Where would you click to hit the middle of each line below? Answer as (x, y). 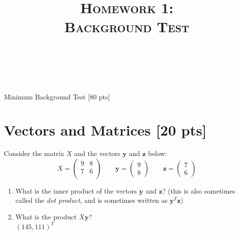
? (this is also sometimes (199, 190)
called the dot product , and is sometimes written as (91, 200)
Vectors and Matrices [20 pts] (105, 130)
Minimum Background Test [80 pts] (57, 96)
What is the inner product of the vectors (76, 190)
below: (158, 153)
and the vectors (97, 153)
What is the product (46, 216)
